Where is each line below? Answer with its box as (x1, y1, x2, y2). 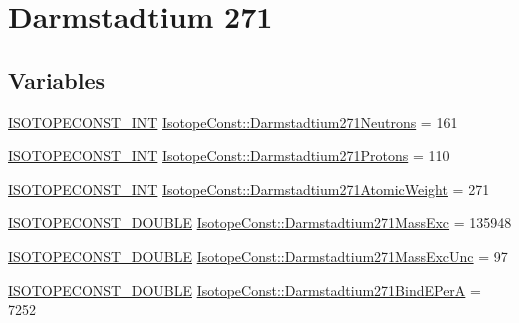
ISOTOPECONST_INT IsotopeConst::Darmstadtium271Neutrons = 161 (8, 111, 458, 132)
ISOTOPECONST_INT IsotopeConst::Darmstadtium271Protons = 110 (8, 145, 450, 166)
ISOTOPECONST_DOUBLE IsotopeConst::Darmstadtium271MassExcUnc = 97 (8, 245, 508, 266)
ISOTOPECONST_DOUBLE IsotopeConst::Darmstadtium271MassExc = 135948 (8, 212, 512, 233)
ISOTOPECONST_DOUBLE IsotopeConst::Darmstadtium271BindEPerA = (8, 279, 481, 300)
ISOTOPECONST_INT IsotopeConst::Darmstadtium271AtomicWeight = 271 (8, 178, 490, 199)
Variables (8, 64, 106, 95)
